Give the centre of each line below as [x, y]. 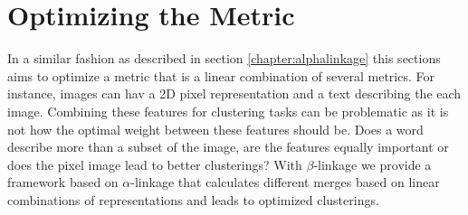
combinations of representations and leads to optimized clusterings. [193, 199]
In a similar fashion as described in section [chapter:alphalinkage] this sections [224, 58]
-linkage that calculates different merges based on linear [285, 182]
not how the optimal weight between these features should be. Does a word [215, 129]
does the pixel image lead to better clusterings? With [155, 164]
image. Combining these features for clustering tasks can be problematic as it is [228, 111]
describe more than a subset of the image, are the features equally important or [228, 147]
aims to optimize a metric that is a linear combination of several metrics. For [221, 75]
